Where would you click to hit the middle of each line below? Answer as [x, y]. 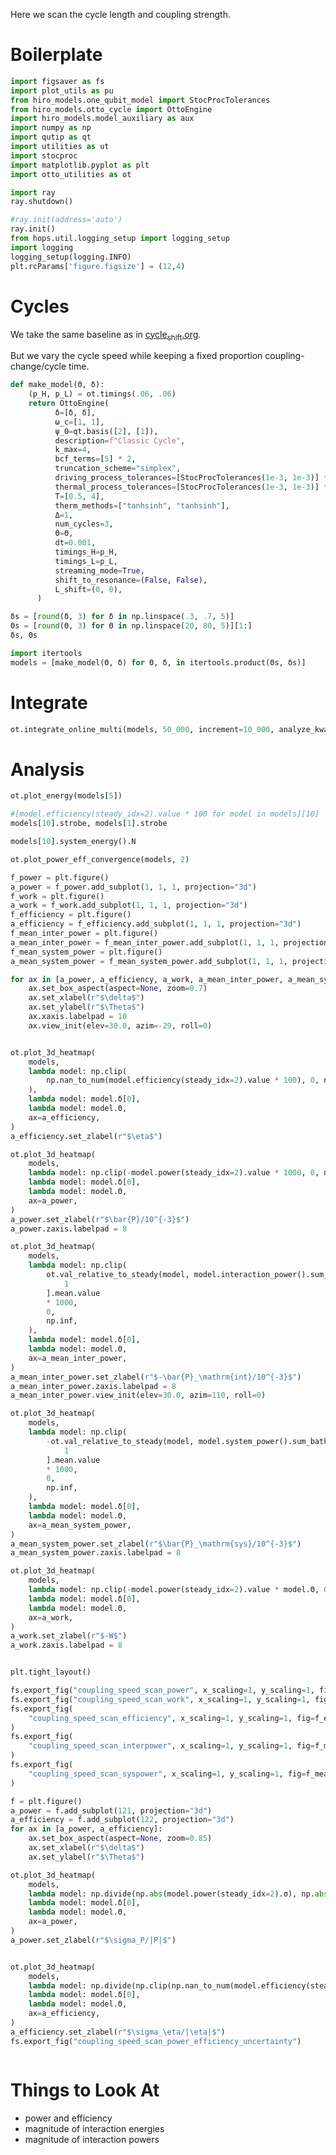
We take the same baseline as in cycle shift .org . [106, 335]
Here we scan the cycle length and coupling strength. [120, 14]
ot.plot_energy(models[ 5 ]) [66, 796]
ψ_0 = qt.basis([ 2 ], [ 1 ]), [106, 431]
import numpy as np [51, 128]
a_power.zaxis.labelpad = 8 [69, 1229]
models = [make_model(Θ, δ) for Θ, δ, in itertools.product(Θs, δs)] [158, 662]
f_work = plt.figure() [57, 896]
